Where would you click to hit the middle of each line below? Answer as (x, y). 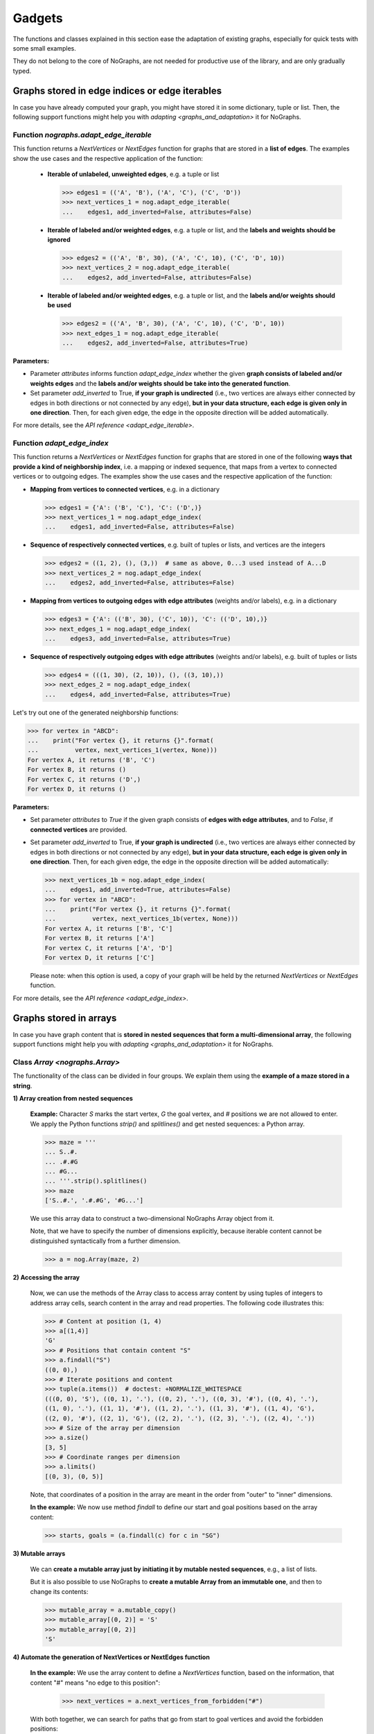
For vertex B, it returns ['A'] (100, 938)
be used (60, 305)
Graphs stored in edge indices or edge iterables (117, 91)
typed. (22, 71)
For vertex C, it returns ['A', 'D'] (109, 948)
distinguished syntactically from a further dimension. (105, 1241)
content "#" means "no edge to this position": (95, 1683)
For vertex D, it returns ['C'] (100, 958)
